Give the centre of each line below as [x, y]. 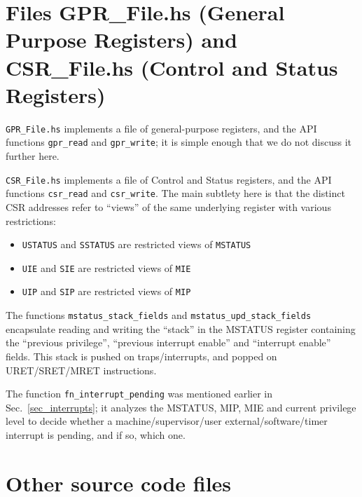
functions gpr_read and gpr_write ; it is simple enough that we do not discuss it [179, 142]
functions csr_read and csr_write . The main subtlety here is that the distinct [175, 193]
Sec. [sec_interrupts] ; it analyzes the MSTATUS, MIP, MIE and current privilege [181, 407]
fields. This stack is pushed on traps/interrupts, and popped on [141, 356]
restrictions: [31, 220]
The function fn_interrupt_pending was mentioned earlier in [139, 394]
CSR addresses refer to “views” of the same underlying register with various [168, 206]
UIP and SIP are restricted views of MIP [106, 291]
